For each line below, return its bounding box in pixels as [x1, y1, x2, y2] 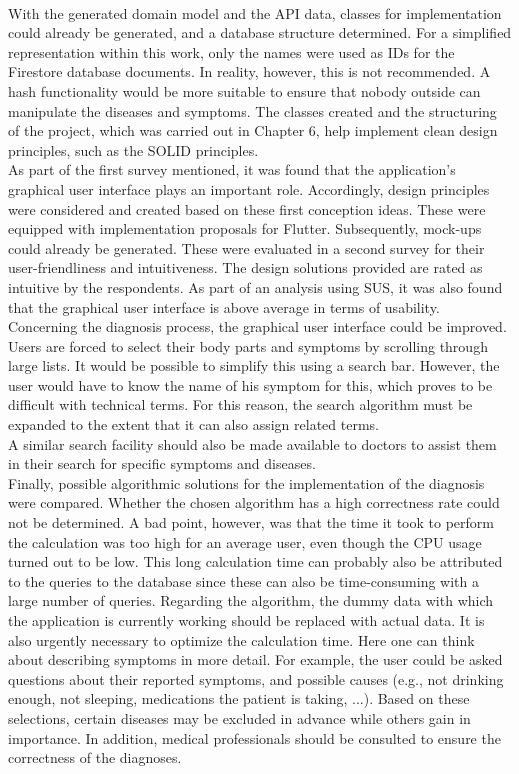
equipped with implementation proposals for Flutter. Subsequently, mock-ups [8, 218, 482, 239]
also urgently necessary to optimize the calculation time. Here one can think [8, 629, 475, 650]
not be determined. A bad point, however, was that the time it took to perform [8, 512, 494, 533]
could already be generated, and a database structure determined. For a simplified [8, 22, 512, 43]
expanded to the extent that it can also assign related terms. [8, 414, 379, 435]
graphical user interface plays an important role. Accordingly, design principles [8, 178, 490, 199]
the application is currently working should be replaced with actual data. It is [8, 610, 485, 630]
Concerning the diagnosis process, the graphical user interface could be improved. [8, 316, 507, 337]
